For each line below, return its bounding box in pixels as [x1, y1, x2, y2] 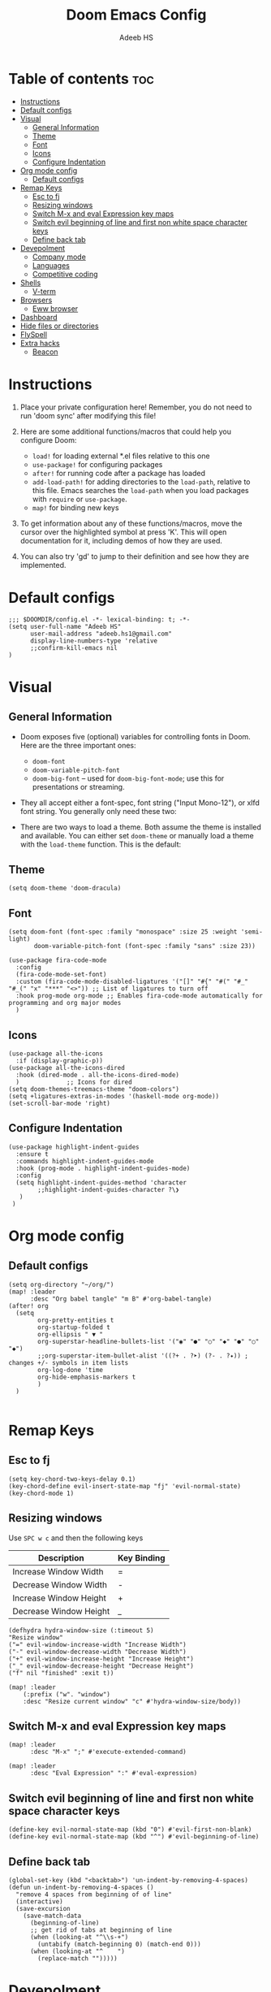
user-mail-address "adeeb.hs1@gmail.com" [29, 630, 173, 638]
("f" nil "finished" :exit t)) [8, 1669, 114, 1677]
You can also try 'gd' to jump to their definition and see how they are [19, 551, 250, 561]
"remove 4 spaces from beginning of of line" [15, 1890, 173, 1899]
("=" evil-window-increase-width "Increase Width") [8, 1640, 187, 1648]
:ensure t [15, 1150, 49, 1158]
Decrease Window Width [12, 1578, 108, 1590]
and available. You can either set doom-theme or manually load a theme [19, 830, 254, 840]
